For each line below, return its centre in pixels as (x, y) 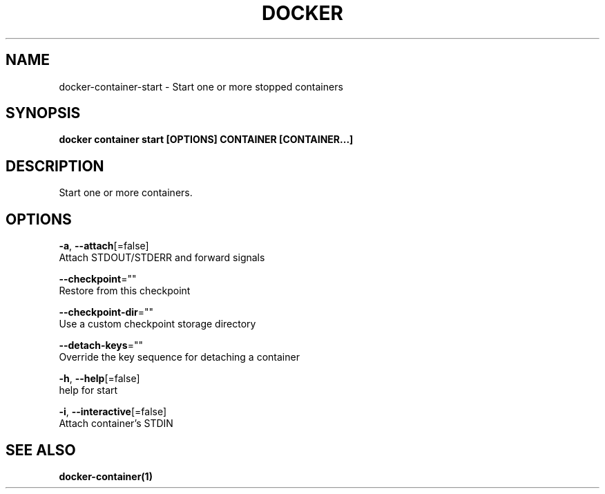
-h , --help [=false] (99, 379)
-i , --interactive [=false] (113, 412)
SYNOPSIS (43, 113)
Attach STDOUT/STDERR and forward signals (162, 258)
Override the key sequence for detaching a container (179, 357)
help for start (88, 390)
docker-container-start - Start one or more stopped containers (201, 86)
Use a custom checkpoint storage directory (157, 324)
